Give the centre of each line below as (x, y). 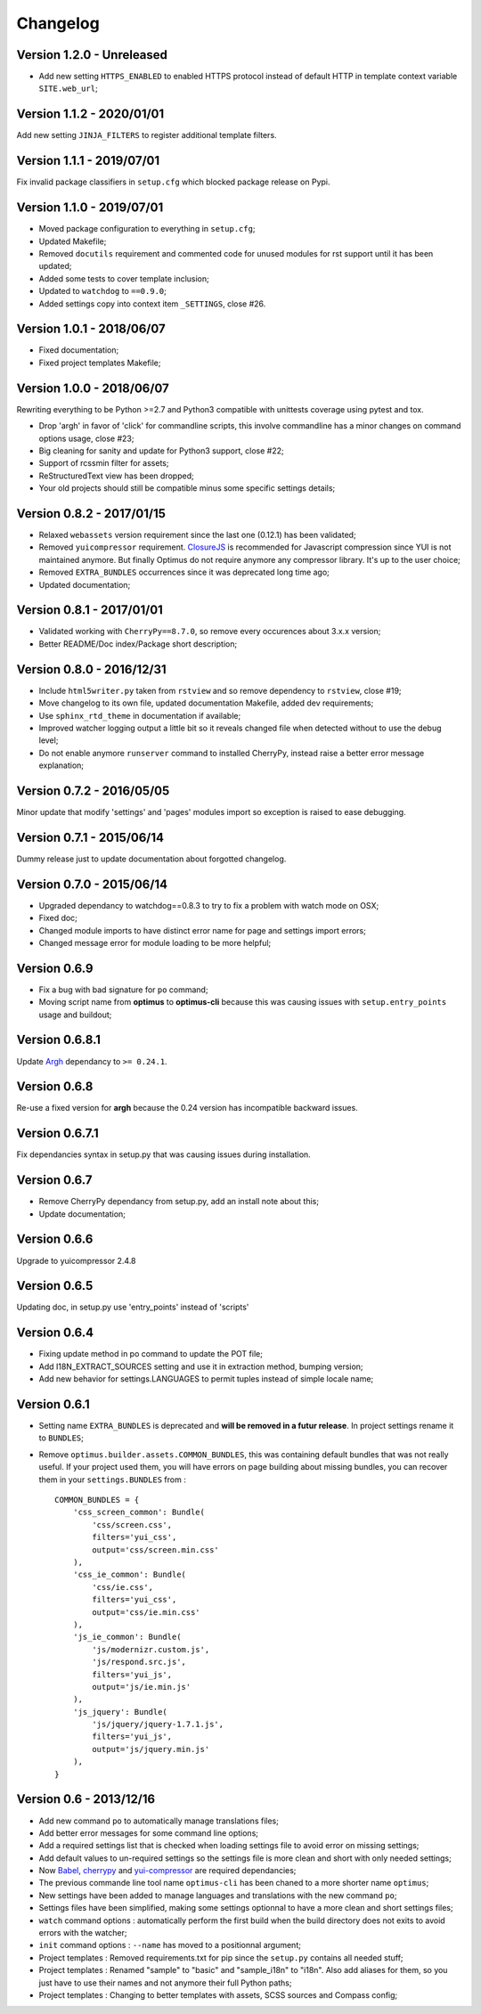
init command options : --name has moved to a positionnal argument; (170, 1945)
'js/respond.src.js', (139, 1662)
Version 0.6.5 (55, 1286)
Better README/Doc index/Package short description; (138, 644)
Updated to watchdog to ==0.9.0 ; (102, 291)
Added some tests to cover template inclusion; (124, 278)
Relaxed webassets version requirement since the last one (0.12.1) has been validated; (197, 534)
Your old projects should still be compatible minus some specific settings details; (187, 488)
